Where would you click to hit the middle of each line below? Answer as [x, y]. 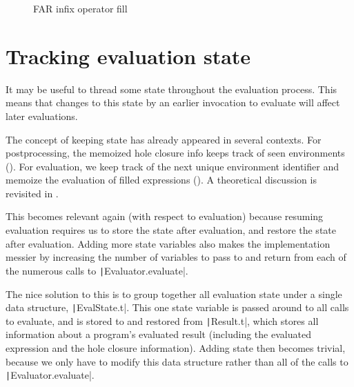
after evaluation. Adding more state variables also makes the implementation [168, 243]
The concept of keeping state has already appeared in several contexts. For [164, 139]
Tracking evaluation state [128, 56]
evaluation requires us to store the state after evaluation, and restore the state [171, 230]
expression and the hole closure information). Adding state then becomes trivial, [176, 348]
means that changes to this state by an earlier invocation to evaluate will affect [173, 102]
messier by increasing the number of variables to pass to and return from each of [176, 257]
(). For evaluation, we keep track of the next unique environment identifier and [172, 166]
